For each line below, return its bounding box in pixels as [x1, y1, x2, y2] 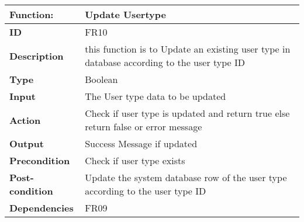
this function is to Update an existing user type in [85, 42, 291, 56]
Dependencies [9, 201, 74, 214]
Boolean [85, 72, 118, 86]
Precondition [9, 154, 70, 167]
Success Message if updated [85, 137, 198, 150]
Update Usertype [85, 8, 166, 21]
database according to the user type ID [85, 56, 245, 69]
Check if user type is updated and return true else [85, 106, 290, 120]
